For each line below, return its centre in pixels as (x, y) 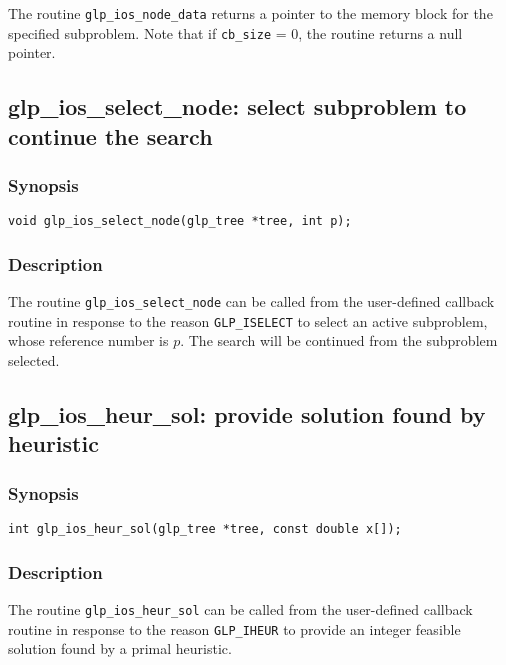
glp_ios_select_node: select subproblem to (237, 106)
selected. (34, 360)
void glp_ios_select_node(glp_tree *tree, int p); (180, 221)
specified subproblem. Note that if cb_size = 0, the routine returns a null (235, 32)
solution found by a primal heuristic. (120, 648)
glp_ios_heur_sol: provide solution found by (247, 414)
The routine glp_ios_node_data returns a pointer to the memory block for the (250, 13)
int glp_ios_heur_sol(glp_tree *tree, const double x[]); (205, 529)
